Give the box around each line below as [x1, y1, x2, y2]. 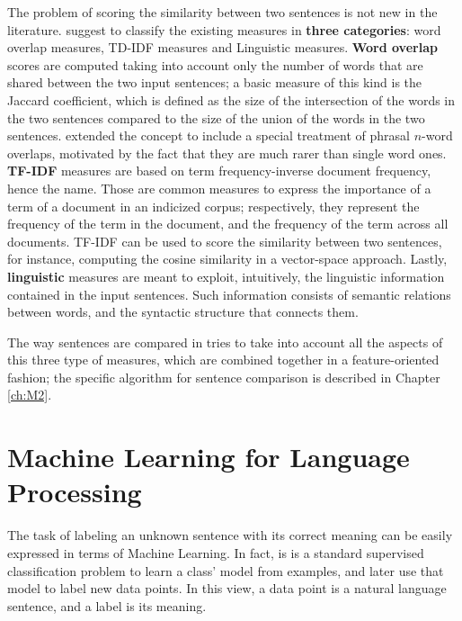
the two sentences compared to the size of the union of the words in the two [7, 108, 425, 127]
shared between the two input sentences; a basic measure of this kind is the [7, 73, 422, 92]
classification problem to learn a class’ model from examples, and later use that [7, 561, 444, 580]
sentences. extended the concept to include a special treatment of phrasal [7, 126, 410, 145]
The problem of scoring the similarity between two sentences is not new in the [7, 3, 438, 21]
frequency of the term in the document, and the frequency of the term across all [7, 214, 449, 233]
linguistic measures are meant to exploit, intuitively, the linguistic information [7, 266, 445, 285]
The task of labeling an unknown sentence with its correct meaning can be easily [7, 526, 453, 544]
